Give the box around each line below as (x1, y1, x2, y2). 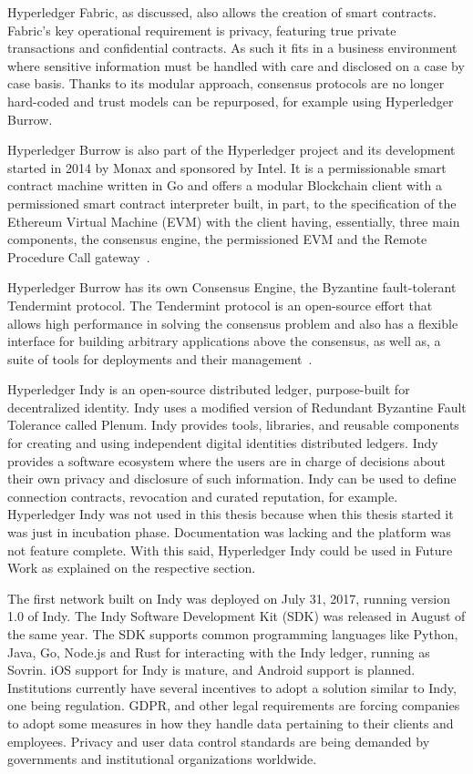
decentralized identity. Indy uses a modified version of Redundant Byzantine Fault (7, 397, 467, 416)
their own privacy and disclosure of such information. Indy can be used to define (7, 469, 457, 488)
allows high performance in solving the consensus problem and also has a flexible (7, 313, 458, 332)
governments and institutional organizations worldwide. (7, 749, 317, 769)
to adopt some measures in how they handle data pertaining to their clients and (7, 713, 454, 732)
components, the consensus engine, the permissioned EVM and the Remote (7, 229, 427, 249)
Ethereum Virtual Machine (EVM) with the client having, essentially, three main (7, 211, 460, 230)
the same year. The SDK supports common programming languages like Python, (7, 625, 458, 643)
